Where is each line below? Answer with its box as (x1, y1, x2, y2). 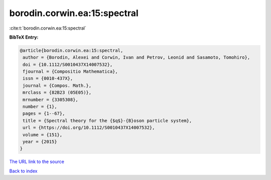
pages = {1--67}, (23, 111, 65, 116)
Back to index (9, 168, 38, 174)
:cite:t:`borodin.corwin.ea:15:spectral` (9, 25, 86, 31)
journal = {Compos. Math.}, (23, 83, 92, 88)
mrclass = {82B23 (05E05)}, (23, 90, 92, 95)
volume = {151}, (23, 132, 63, 137)
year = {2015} (23, 139, 57, 144)
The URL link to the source (9, 158, 65, 165)
